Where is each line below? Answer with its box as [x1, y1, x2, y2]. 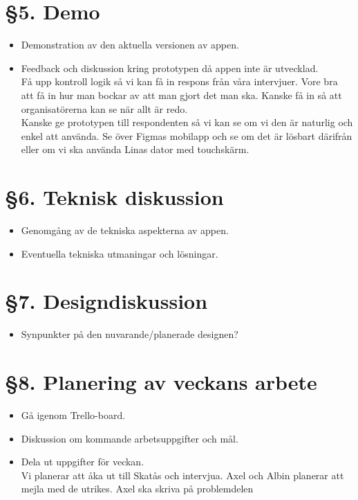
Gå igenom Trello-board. [21, 408, 126, 422]
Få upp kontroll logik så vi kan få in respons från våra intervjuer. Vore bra [21, 74, 338, 89]
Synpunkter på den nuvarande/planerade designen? [21, 327, 238, 341]
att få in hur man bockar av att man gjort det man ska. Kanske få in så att [21, 87, 342, 102]
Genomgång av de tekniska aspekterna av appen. [21, 223, 229, 237]
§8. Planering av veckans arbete [5, 368, 317, 396]
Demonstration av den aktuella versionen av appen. [21, 37, 239, 52]
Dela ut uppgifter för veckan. [21, 454, 144, 469]
